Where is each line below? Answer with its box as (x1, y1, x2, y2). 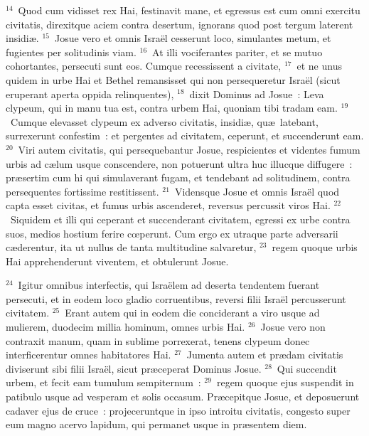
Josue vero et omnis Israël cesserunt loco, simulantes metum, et (54, 31, 331, 46)
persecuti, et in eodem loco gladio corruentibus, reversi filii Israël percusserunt (6, 291, 346, 306)
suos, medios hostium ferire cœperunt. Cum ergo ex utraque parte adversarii (6, 225, 338, 240)
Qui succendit (277, 361, 337, 376)
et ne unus (296, 58, 342, 73)
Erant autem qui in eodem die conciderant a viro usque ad (65, 305, 320, 320)
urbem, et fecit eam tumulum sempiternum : (6, 375, 201, 390)
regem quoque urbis (272, 240, 358, 255)
